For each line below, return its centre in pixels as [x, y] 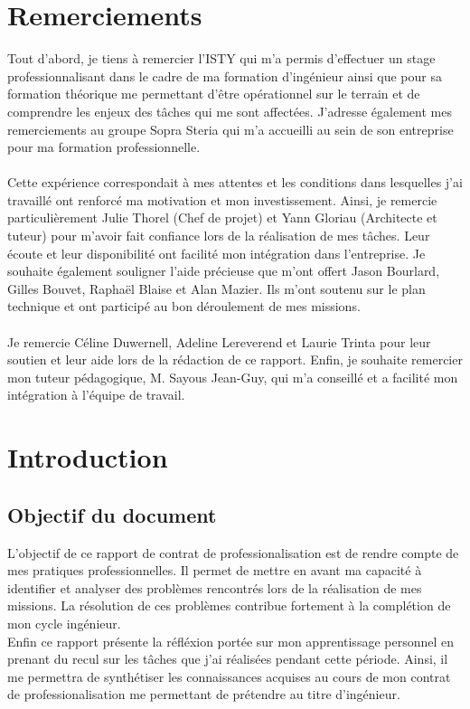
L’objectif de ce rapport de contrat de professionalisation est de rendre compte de [233, 552]
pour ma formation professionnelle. [104, 147]
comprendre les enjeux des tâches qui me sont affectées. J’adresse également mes [230, 111]
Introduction [88, 457]
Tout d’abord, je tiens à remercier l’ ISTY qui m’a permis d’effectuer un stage [221, 58]
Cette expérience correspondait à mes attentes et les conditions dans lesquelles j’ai [235, 182]
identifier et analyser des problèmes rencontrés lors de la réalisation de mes [215, 587]
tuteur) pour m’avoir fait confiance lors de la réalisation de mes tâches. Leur [219, 236]
